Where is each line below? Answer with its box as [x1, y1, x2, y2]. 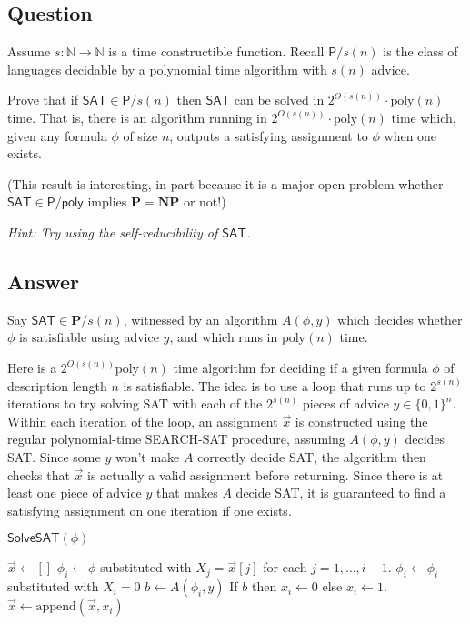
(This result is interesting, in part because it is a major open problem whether [7, 174, 444, 193]
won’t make [115, 447, 180, 466]
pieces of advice [302, 394, 389, 413]
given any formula [7, 126, 107, 145]
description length [7, 376, 107, 395]
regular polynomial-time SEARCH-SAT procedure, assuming [7, 429, 345, 448]
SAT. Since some [7, 447, 101, 466]
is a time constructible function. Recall [108, 42, 325, 61]
